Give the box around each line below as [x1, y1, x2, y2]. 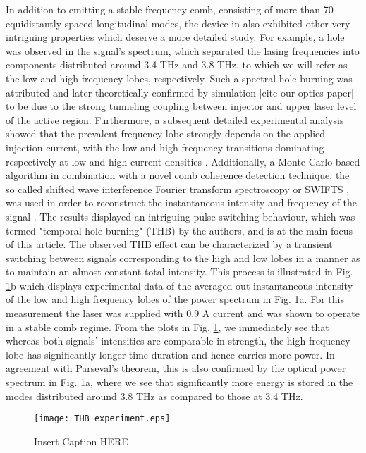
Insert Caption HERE [34, 433, 128, 448]
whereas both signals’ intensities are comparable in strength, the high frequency [6, 333, 350, 348]
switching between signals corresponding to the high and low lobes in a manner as [6, 250, 360, 265]
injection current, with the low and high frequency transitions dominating [6, 139, 324, 154]
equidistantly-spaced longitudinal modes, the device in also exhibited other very [6, 15, 350, 30]
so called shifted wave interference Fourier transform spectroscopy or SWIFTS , [6, 181, 350, 196]
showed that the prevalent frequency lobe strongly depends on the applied [6, 126, 326, 141]
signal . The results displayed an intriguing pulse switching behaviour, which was [6, 209, 355, 223]
